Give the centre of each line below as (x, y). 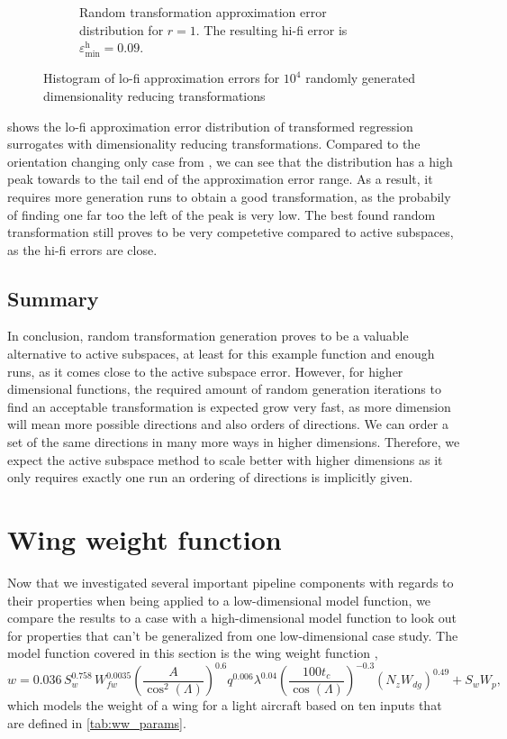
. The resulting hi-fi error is (272, 29)
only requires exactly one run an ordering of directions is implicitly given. (210, 477)
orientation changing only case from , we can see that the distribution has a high (230, 161)
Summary (53, 298)
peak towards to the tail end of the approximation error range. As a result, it (220, 179)
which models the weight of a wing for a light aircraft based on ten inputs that (225, 705)
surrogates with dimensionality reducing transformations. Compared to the (214, 144)
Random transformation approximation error (203, 12)
